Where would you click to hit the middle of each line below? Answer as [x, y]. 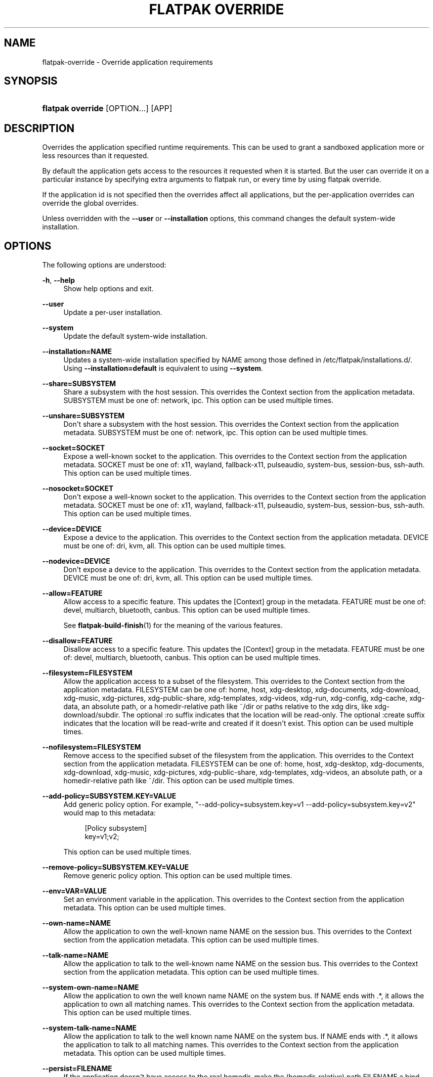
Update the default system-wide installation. [135, 336]
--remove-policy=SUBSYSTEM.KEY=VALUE [115, 867]
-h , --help [59, 280]
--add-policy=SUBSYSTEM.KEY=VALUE [109, 796]
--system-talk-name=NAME [89, 1028]
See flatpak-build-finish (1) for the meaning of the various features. [173, 626]
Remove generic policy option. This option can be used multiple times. [178, 876]
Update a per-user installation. [113, 313]
